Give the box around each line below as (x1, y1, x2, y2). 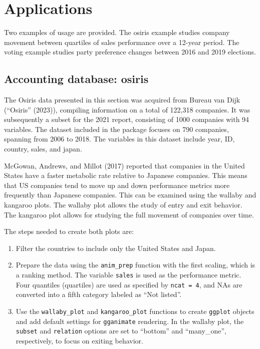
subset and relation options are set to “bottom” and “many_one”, (16, 325, 226, 336)
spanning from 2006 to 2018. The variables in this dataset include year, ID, (4, 133, 235, 144)
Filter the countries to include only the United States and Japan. (16, 242, 216, 253)
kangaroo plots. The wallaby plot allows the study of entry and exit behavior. (4, 199, 242, 210)
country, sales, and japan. (4, 143, 82, 154)
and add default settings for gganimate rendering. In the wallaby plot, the (16, 315, 244, 326)
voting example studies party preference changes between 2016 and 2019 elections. (4, 46, 256, 57)
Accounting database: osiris (4, 71, 149, 86)
